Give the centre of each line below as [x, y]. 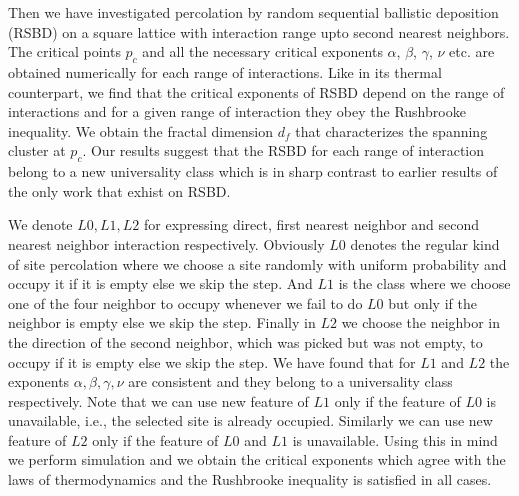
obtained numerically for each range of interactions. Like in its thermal [225, 71]
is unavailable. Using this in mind [395, 439]
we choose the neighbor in [421, 322]
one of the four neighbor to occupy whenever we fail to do [185, 302]
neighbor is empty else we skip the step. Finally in [162, 322]
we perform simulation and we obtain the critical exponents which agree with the [257, 459]
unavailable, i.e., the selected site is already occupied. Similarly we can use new [250, 420]
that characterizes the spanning [391, 130]
